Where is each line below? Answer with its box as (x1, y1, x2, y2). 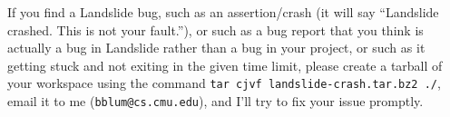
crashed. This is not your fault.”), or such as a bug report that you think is (7, 20, 424, 39)
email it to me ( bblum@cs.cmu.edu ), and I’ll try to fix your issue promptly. (7, 92, 424, 111)
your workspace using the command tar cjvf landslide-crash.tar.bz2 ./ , (7, 73, 441, 93)
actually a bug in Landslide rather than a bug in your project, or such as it (7, 38, 426, 57)
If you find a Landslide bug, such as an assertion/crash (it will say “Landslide (7, 3, 439, 21)
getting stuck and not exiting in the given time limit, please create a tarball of (7, 55, 443, 74)
